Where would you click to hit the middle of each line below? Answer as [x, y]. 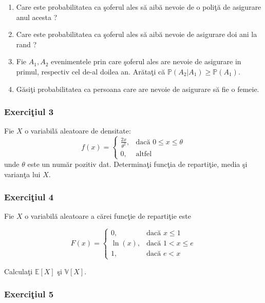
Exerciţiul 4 [29, 197]
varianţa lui [22, 174]
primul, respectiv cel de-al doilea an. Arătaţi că [91, 71]
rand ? [26, 44]
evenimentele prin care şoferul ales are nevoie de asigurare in [146, 61]
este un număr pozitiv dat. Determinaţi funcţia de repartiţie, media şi [137, 164]
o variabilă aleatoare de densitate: [78, 131]
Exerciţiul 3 [29, 112]
